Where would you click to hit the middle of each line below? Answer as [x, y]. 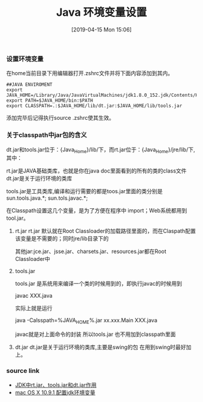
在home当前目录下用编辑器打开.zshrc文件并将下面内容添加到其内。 [90, 73]
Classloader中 [32, 259]
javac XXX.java [34, 296]
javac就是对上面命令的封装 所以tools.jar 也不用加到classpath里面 [95, 334]
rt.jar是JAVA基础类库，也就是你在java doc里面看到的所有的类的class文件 [97, 171]
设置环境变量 [25, 59]
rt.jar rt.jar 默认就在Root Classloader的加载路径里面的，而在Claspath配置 [105, 231]
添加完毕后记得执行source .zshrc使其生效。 [60, 118]
